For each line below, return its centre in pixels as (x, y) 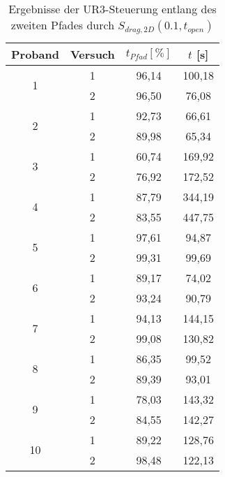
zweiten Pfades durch (63, 25)
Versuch (92, 54)
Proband (35, 54)
